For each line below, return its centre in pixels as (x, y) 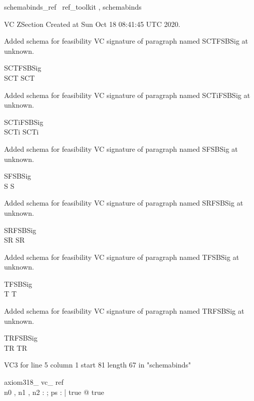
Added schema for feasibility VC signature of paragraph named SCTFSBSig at (126, 41)
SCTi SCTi (22, 132)
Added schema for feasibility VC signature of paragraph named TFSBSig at (122, 257)
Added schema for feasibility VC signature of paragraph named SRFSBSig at (124, 203)
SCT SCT (19, 77)
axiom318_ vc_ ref (34, 382)
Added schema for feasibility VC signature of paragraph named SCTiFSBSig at (127, 95)
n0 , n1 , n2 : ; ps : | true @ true (54, 392)
